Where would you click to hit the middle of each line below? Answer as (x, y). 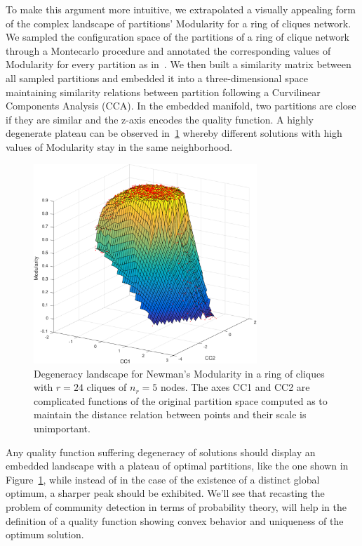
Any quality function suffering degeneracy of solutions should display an (161, 452)
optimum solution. (45, 534)
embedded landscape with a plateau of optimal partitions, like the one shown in (177, 466)
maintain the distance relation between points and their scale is (170, 414)
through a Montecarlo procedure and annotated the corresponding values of (168, 50)
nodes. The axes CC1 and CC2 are (235, 387)
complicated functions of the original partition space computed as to (181, 400)
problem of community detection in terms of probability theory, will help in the (176, 506)
